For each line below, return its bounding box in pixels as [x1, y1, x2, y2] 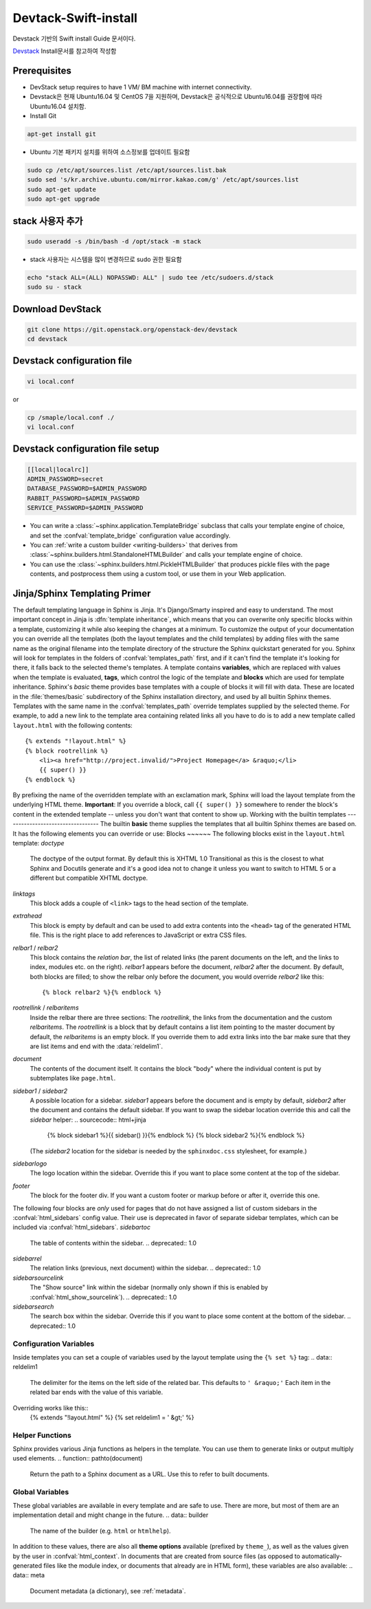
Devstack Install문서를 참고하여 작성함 [12, 47, 117, 55]
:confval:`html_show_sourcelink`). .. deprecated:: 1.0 [30, 1293, 177, 1301]
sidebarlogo [12, 1159, 47, 1168]
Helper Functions [12, 1430, 71, 1440]
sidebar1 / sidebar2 [12, 1087, 68, 1095]
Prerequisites [12, 65, 71, 76]
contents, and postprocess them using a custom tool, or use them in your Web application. [30, 570, 286, 578]
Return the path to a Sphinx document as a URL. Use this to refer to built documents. [30, 1469, 269, 1478]
